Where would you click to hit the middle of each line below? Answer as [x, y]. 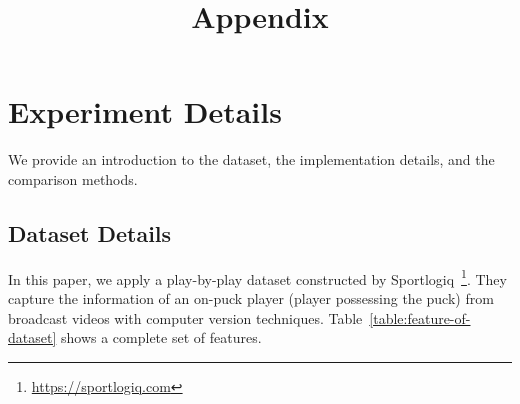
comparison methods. [73, 178]
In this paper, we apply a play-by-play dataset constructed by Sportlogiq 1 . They [257, 277]
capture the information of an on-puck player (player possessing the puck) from [251, 297]
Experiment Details [145, 111]
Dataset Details [90, 232]
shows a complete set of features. [161, 337]
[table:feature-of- [420, 317]
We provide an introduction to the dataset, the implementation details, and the [251, 159]
